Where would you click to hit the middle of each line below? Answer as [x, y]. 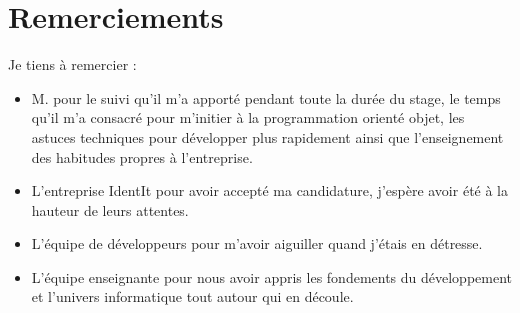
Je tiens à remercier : [72, 64]
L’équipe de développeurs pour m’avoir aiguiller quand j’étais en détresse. [257, 243]
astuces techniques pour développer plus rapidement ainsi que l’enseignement [267, 136]
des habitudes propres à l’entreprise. [142, 156]
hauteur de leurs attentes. [110, 209]
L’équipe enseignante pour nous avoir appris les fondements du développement [272, 276]
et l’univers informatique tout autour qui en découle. [192, 296]
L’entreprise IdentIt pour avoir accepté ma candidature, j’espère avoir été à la [270, 190]
